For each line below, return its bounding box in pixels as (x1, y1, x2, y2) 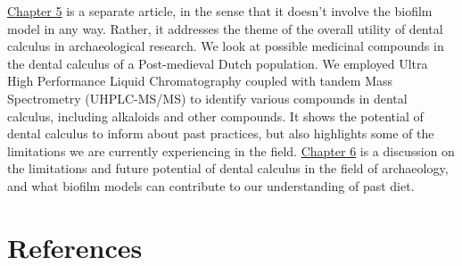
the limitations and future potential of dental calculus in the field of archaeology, (7, 159, 449, 178)
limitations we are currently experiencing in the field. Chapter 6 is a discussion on (7, 141, 455, 160)
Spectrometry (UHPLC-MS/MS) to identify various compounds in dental (7, 88, 408, 107)
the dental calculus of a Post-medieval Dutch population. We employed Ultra (7, 54, 428, 72)
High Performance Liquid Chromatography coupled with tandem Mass (7, 71, 393, 90)
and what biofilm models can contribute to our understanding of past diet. (7, 176, 415, 195)
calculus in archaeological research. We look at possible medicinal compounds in (7, 37, 444, 55)
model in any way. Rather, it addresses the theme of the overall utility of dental (7, 19, 443, 37)
